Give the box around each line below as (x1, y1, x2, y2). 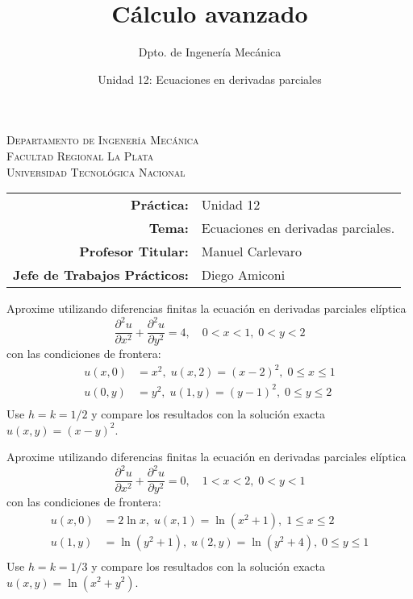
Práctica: (131, 195, 189, 214)
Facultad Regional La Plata (6, 147, 154, 164)
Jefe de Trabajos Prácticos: (13, 265, 189, 285)
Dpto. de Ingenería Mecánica (138, 44, 282, 60)
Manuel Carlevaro (201, 242, 302, 261)
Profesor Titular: (79, 242, 189, 261)
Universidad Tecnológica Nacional (6, 163, 186, 180)
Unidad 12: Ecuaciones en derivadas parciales (98, 70, 322, 87)
